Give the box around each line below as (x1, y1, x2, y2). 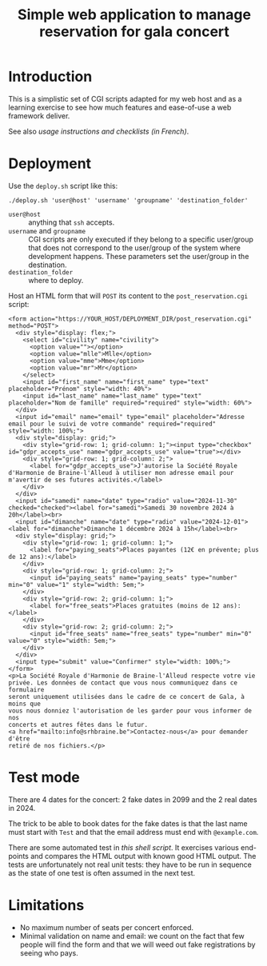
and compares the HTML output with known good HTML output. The (30, 851, 257, 860)
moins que (8, 700, 42, 708)
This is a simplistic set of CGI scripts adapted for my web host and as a (8, 94, 242, 103)
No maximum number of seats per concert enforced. (19, 922, 194, 932)
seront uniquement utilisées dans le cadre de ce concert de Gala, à (8, 693, 245, 701)
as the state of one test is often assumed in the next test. (8, 868, 196, 877)
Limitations (8, 896, 85, 914)
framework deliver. (8, 110, 70, 121)
